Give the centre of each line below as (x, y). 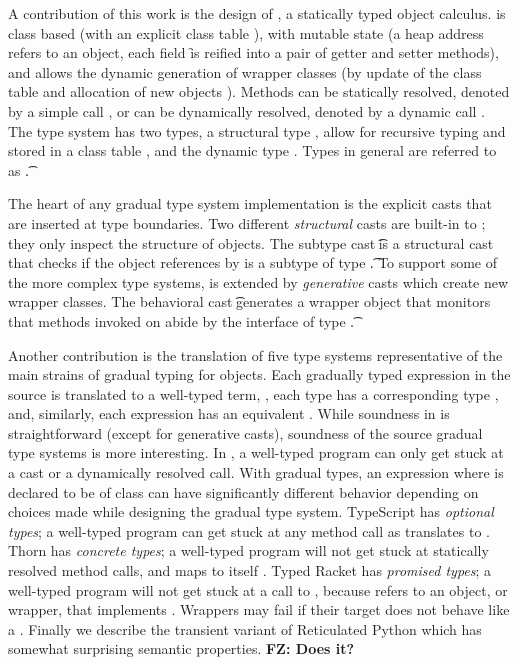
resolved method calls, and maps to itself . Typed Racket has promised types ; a (250, 570)
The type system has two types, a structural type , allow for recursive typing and (257, 130)
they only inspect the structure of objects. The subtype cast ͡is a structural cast (251, 242)
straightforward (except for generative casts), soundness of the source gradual (245, 432)
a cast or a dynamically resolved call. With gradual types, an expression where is (256, 472)
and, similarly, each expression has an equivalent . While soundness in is (229, 413)
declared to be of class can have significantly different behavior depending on (243, 491)
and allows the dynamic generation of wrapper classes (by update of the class (245, 71)
